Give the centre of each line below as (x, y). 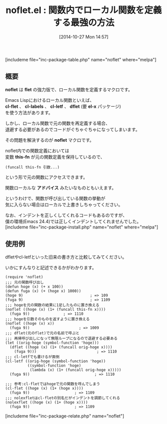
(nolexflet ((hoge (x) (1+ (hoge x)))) (47, 402)
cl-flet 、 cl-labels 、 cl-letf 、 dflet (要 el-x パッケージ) (63, 106)
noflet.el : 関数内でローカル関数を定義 (84, 10)
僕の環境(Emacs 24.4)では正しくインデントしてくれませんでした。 (73, 221)
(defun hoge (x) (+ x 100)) (34, 287)
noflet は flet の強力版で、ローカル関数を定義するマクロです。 (69, 89)
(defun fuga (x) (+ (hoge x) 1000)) (43, 291)
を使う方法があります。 (29, 112)
